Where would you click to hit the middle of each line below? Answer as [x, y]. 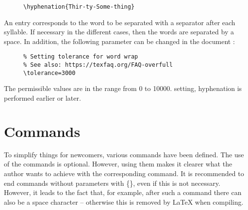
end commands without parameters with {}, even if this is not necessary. [112, 183]
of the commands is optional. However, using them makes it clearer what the [118, 164]
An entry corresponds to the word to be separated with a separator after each [120, 22]
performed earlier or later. [42, 98]
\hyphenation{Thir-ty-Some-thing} [79, 7]
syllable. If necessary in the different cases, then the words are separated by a [119, 32]
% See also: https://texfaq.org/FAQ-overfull [98, 65]
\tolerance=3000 [50, 73]
